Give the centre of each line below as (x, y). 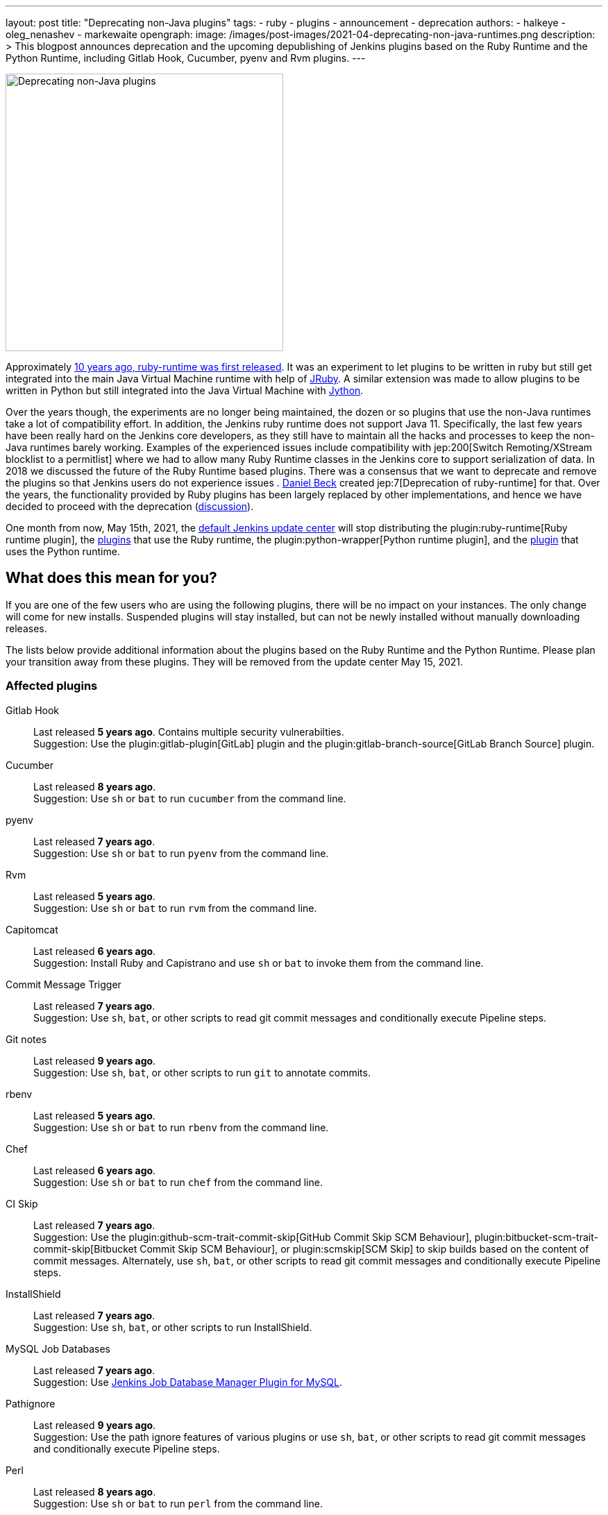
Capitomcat (32, 929)
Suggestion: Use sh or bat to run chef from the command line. (178, 1182)
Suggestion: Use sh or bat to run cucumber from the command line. (190, 798)
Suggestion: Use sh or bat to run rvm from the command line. (175, 908)
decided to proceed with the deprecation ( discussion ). (130, 506)
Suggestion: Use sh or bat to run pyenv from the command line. (181, 853)
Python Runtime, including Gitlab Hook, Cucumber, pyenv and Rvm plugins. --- (186, 58)
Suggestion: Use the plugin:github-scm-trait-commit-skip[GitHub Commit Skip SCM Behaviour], (253, 1237)
